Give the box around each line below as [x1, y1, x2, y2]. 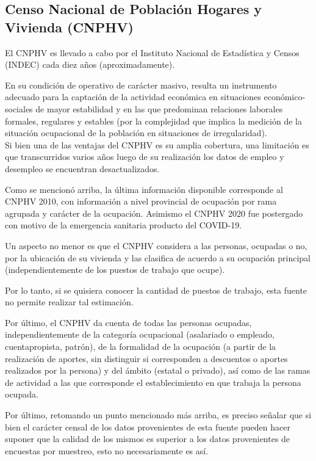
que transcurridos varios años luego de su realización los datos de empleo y [5, 150, 284, 163]
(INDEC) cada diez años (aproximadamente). [5, 58, 175, 71]
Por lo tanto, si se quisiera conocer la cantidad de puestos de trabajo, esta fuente [5, 283, 307, 296]
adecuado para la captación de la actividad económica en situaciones [5, 90, 261, 103]
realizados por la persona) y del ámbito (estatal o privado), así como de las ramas [5, 364, 311, 377]
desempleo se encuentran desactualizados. [5, 162, 160, 175]
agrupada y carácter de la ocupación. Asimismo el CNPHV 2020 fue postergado [5, 206, 303, 219]
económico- [264, 90, 306, 103]
